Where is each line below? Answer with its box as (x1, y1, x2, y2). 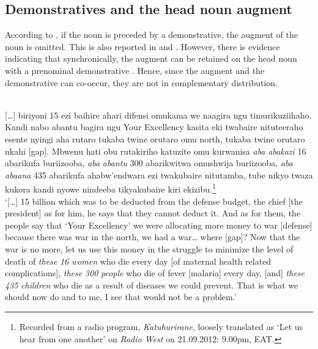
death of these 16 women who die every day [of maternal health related (5, 254, 272, 267)
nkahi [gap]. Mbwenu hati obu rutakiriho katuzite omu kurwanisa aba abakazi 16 (5, 144, 306, 157)
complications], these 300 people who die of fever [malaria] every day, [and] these (5, 266, 305, 279)
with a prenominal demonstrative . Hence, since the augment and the (5, 64, 265, 76)
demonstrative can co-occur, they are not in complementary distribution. (5, 76, 278, 89)
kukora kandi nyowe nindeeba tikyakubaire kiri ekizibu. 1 (5, 181, 216, 195)
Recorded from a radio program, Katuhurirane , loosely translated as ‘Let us (19, 320, 303, 332)
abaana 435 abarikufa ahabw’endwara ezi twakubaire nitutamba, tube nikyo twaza (5, 168, 313, 181)
